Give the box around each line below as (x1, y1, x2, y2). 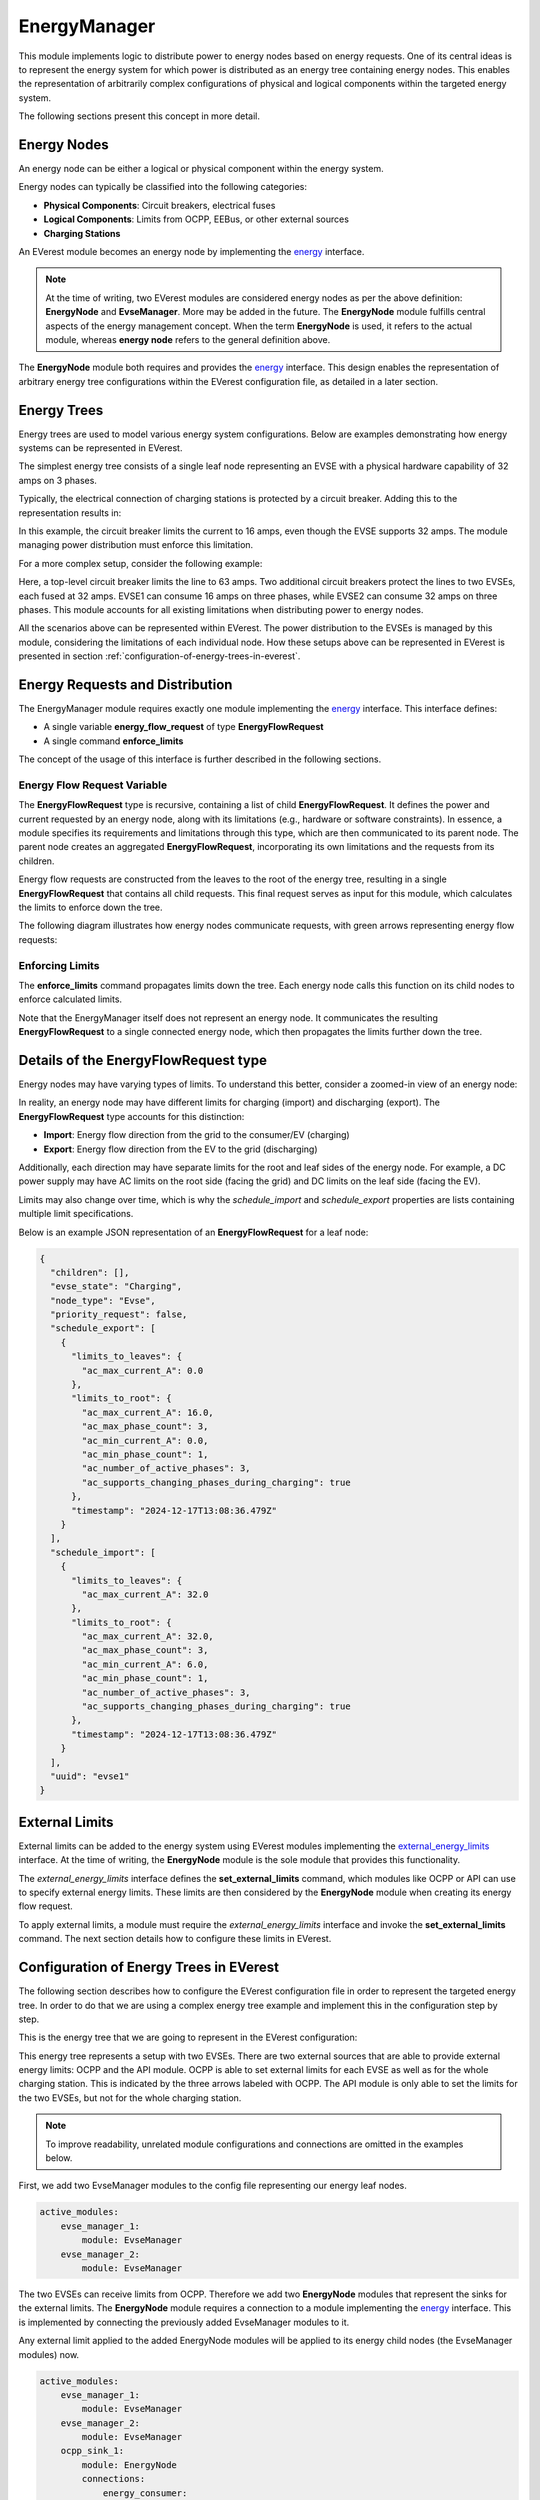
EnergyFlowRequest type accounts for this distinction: (18, 1110, 245, 1122)
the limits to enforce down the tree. (18, 901, 163, 914)
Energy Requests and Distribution (18, 676, 233, 693)
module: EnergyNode (81, 2459, 177, 2470)
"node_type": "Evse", (50, 1295, 157, 1306)
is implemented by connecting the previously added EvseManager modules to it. (18, 2316, 350, 2328)
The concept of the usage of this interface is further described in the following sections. (18, 753, 382, 765)
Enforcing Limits (18, 958, 100, 972)
